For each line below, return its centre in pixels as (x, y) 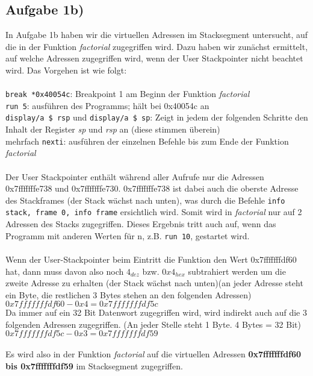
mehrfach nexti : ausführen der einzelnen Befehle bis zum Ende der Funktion (147, 141)
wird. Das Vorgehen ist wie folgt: (66, 70)
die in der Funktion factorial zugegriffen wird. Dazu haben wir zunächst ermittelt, (157, 46)
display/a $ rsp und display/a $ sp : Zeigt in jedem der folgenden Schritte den (157, 117)
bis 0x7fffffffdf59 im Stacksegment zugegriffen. (94, 365)
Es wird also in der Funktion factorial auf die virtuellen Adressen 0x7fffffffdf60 (153, 354)
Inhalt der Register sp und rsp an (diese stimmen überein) (113, 129)
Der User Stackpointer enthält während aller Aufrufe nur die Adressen (135, 176)
